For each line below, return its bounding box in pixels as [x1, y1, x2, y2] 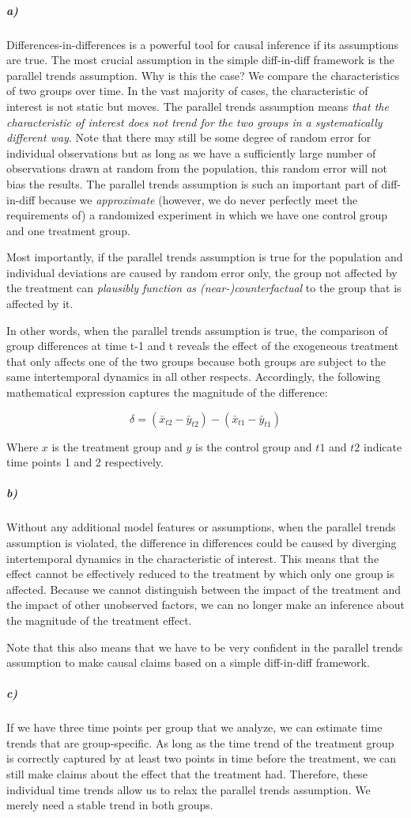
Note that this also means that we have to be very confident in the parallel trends [6, 638, 403, 655]
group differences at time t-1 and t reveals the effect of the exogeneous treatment [6, 337, 399, 354]
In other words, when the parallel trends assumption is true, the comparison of [6, 321, 388, 338]
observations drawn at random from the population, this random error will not [6, 160, 388, 177]
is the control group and [195, 438, 312, 455]
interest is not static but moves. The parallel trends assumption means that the [6, 97, 389, 114]
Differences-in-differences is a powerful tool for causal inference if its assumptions [6, 36, 399, 52]
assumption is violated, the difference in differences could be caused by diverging [6, 534, 397, 550]
